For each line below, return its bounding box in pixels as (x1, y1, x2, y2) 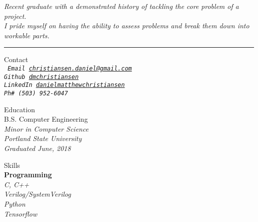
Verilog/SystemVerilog (4, 189, 71, 199)
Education (4, 104, 35, 114)
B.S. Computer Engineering (4, 114, 88, 124)
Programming (4, 169, 52, 180)
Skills (4, 159, 20, 170)
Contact (4, 54, 28, 65)
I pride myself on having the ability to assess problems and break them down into (4, 20, 250, 31)
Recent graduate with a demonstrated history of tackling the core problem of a (4, 1, 239, 11)
